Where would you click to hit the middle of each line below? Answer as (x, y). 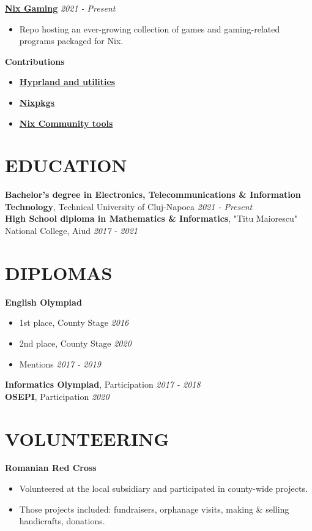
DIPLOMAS (59, 272)
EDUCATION (66, 165)
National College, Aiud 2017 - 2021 (71, 231)
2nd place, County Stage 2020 (75, 343)
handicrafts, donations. (62, 521)
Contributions (35, 61)
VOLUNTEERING (87, 438)
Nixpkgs (37, 102)
